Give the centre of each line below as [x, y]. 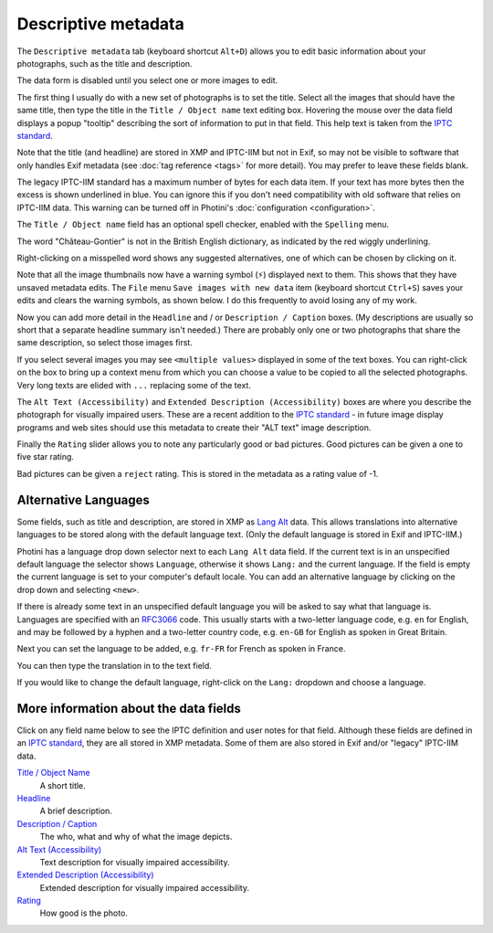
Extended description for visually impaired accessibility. [145, 887]
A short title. [63, 785]
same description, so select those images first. [105, 343]
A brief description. [76, 811]
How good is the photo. [84, 913]
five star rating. [46, 457]
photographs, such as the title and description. [105, 63]
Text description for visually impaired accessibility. [135, 862]
